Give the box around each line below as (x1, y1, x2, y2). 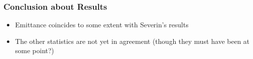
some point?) (15, 45, 54, 56)
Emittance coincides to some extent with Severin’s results (15, 20, 189, 30)
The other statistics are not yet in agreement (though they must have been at (15, 36, 250, 46)
